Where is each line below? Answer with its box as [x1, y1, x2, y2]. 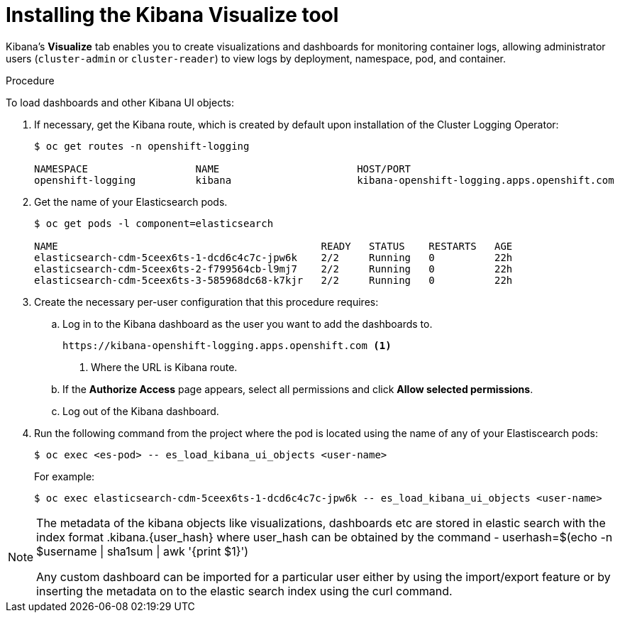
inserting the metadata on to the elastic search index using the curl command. [36, 583, 453, 598]
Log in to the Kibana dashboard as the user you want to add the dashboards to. [62, 317, 433, 330]
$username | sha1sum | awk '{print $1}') [36, 543, 249, 558]
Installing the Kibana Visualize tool [6, 3, 339, 27]
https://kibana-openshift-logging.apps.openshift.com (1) [62, 339, 392, 351]
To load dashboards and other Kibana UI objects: [6, 96, 234, 109]
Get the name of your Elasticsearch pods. [34, 195, 228, 208]
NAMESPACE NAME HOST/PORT [34, 162, 411, 175]
